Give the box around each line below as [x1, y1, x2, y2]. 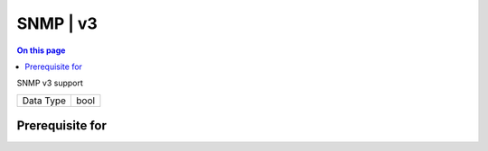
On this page [16, 45, 66, 56]
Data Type [22, 94, 67, 107]
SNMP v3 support [16, 77, 83, 89]
